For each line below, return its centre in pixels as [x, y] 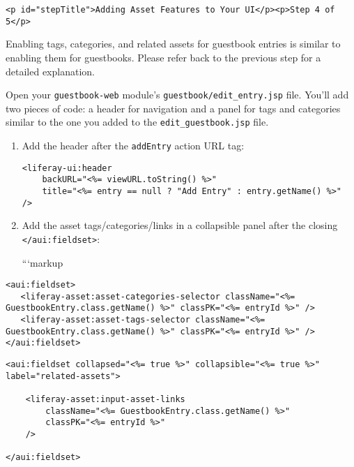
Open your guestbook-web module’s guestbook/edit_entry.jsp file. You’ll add [177, 95]
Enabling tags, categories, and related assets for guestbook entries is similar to [173, 44]
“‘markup [43, 262]
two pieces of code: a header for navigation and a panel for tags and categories [173, 108]
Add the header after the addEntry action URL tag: [133, 145]
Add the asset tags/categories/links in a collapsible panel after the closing [180, 225]
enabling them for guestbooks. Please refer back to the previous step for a [163, 57]
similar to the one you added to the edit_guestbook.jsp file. [137, 122]
